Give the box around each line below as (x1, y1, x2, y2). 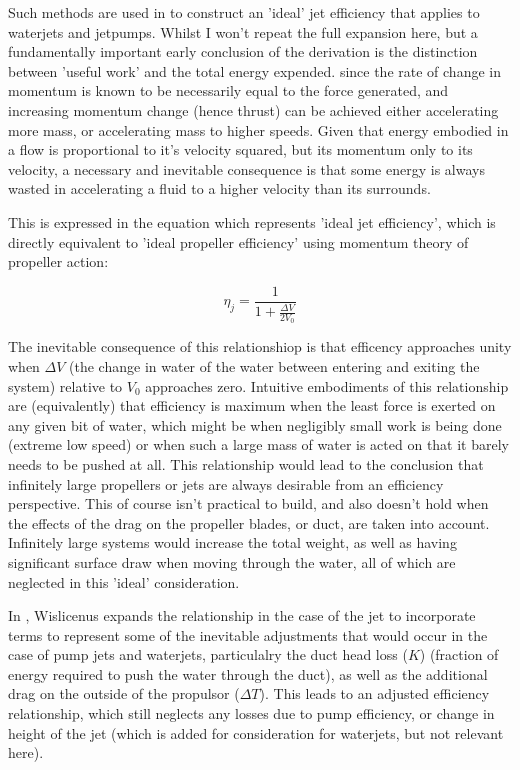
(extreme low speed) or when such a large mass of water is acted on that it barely (8, 434, 510, 455)
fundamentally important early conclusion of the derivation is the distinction (8, 41, 478, 62)
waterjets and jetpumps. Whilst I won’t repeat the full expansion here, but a (8, 21, 478, 42)
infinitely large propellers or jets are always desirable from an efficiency (8, 473, 444, 494)
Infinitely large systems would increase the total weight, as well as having (8, 532, 457, 553)
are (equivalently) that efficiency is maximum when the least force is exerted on (8, 395, 496, 416)
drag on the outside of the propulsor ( (8, 683, 240, 704)
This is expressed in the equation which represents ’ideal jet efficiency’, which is (8, 211, 496, 232)
